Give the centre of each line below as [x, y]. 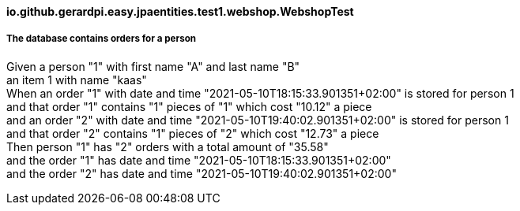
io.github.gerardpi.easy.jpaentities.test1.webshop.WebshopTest [180, 11]
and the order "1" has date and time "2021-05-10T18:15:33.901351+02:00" [199, 160]
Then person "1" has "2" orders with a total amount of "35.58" [168, 146]
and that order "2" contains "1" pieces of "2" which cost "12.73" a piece [193, 133]
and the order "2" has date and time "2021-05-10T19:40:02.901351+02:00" [202, 173]
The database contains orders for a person [101, 39]
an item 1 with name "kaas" [77, 80]
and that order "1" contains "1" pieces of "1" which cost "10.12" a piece [189, 106]
